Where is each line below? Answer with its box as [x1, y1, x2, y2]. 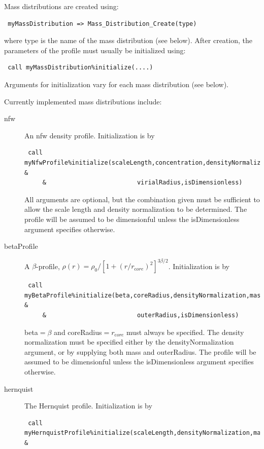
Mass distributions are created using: [4, 1, 119, 11]
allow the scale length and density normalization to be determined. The [24, 204, 247, 214]
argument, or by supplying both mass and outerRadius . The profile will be [24, 346, 256, 357]
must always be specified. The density [126, 326, 244, 337]
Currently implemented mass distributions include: [4, 96, 162, 106]
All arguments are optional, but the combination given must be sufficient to [24, 194, 260, 204]
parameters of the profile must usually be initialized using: [4, 45, 186, 55]
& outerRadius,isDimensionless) [42, 311, 239, 319]
